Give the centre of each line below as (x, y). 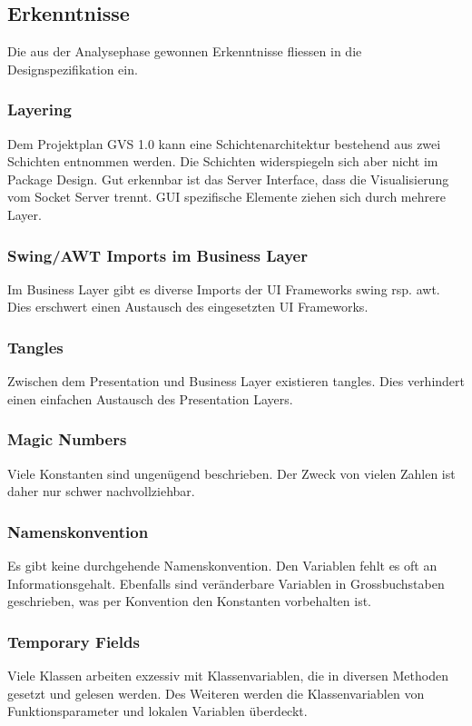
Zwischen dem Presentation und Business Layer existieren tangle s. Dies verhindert (236, 381)
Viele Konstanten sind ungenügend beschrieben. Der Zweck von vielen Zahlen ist (231, 473)
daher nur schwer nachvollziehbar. (101, 491)
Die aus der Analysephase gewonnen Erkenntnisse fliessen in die (185, 51)
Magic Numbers (67, 439)
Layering (39, 109)
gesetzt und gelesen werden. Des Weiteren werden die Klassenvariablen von (216, 693)
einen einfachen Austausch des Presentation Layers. (150, 398)
